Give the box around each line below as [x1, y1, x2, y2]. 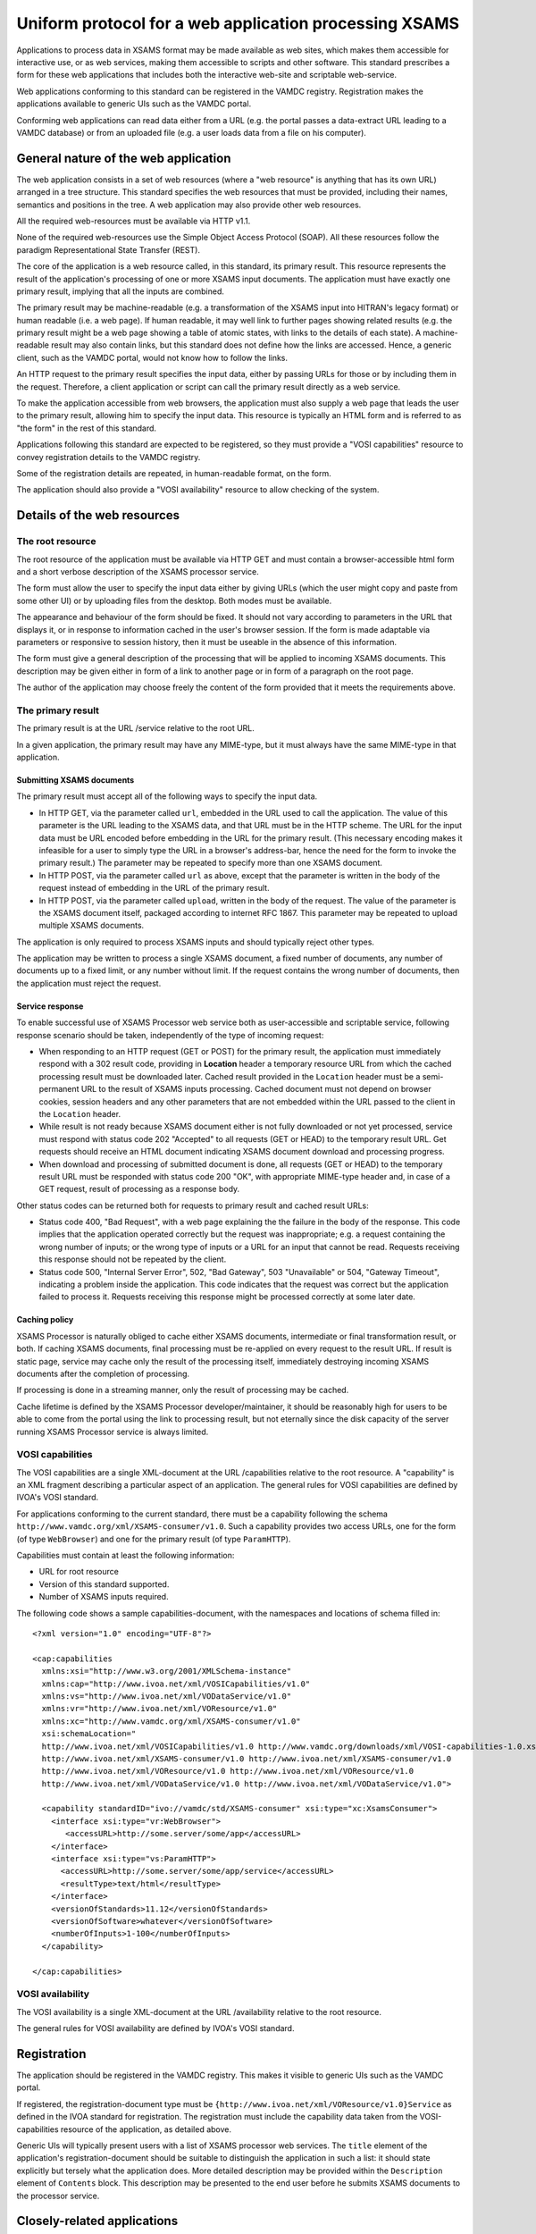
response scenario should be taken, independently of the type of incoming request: [16, 1029, 324, 1040]
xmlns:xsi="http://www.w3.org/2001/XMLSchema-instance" [41, 1667, 292, 1676]
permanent [38, 1084, 80, 1095]
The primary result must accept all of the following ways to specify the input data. [16, 791, 318, 802]
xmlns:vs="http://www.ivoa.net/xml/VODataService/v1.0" [41, 1691, 292, 1701]
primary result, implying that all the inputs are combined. [16, 286, 225, 297]
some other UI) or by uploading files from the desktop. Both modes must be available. [16, 595, 332, 606]
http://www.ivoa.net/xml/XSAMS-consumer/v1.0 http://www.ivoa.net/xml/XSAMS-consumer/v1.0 [41, 1753, 452, 1764]
